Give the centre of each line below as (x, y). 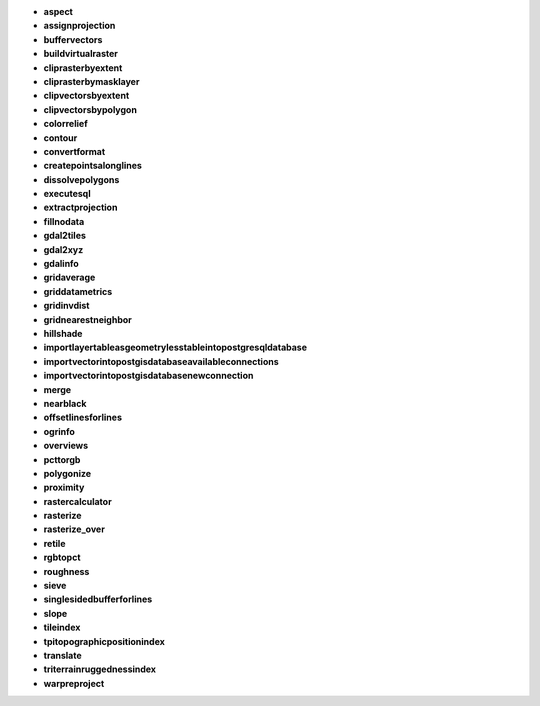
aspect (58, 11)
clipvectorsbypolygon (90, 109)
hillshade (63, 333)
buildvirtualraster (81, 54)
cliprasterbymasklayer (91, 81)
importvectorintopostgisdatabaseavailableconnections (161, 361)
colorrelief (66, 124)
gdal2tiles (65, 236)
